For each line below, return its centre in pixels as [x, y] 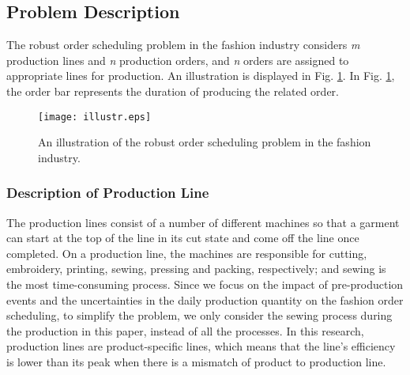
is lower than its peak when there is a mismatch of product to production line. [196, 361]
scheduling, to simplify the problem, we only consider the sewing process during [199, 315]
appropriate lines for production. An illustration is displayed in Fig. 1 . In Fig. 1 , [201, 76]
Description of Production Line [108, 193]
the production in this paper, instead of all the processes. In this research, [185, 330]
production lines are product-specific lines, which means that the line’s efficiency [201, 346]
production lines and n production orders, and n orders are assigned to [178, 60]
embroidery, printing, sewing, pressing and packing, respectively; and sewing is [196, 269]
